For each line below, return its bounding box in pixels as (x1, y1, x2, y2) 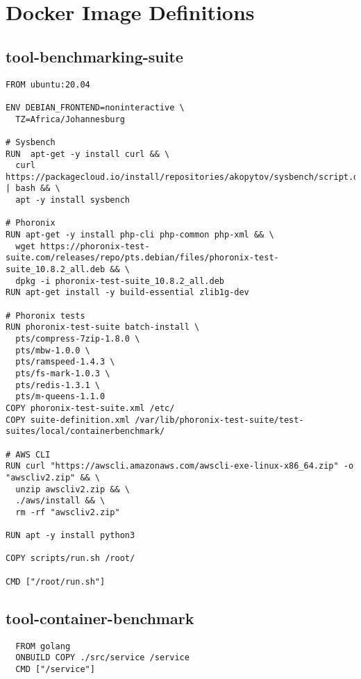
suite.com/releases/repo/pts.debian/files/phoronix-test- (6, 253, 279, 263)
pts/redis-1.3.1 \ (15, 380, 101, 390)
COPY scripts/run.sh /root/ (6, 553, 135, 564)
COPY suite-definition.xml (6, 414, 130, 425)
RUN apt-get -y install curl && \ (6, 149, 170, 159)
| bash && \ (6, 183, 60, 194)
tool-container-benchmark (6, 607, 194, 628)
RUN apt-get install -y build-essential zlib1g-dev (6, 287, 249, 298)
